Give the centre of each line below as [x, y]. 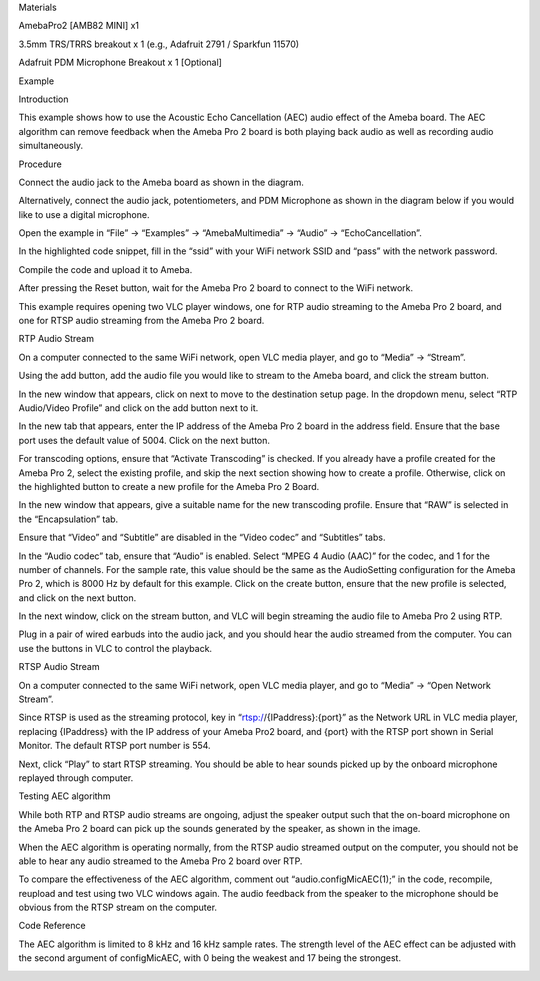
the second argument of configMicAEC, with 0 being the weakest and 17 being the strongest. [210, 958]
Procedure [40, 164]
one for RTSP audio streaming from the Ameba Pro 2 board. [141, 321]
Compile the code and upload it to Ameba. [105, 269]
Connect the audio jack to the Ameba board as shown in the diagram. [161, 182]
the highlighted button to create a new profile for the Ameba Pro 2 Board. [169, 486]
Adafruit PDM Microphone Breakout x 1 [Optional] [120, 62]
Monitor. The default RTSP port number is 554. [114, 746]
